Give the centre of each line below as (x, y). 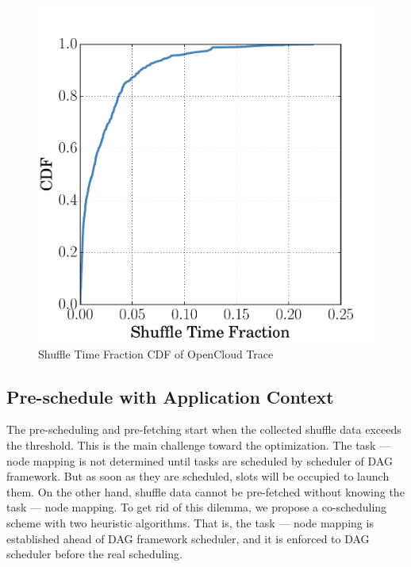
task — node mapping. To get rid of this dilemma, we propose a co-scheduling (197, 507)
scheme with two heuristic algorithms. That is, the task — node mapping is (190, 522)
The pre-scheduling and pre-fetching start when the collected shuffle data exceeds (204, 429)
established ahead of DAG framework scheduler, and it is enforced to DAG (188, 538)
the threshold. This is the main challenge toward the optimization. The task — (199, 444)
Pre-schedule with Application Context (170, 396)
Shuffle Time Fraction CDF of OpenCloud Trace (156, 353)
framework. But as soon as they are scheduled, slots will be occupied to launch (198, 476)
